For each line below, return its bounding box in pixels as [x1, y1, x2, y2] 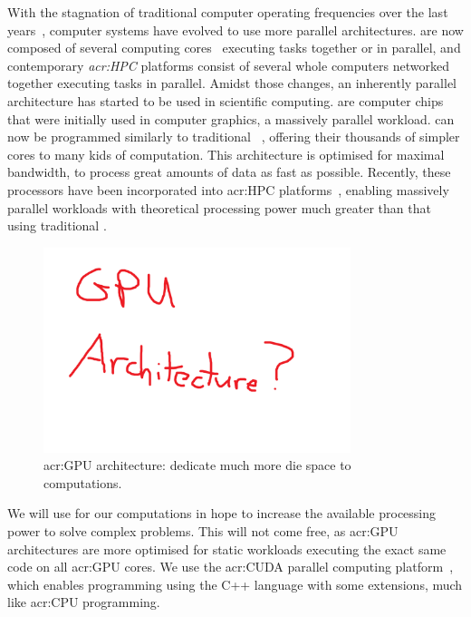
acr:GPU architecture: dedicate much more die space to [43, 455, 351, 475]
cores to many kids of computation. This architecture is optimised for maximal [7, 144, 445, 163]
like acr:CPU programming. [7, 593, 160, 612]
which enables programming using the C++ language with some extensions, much [7, 574, 463, 593]
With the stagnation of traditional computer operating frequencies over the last [7, 3, 448, 21]
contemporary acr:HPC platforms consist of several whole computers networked [7, 55, 449, 74]
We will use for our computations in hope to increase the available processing [7, 504, 437, 523]
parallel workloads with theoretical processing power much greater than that [7, 198, 431, 217]
